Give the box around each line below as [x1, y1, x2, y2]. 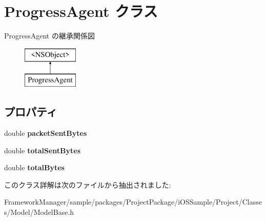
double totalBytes [4, 162, 65, 173]
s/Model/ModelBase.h [4, 207, 74, 217]
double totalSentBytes [4, 145, 81, 155]
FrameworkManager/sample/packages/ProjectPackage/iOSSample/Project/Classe [4, 196, 262, 207]
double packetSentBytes [4, 128, 87, 138]
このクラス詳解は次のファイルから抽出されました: [4, 179, 171, 190]
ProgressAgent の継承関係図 [4, 30, 95, 41]
